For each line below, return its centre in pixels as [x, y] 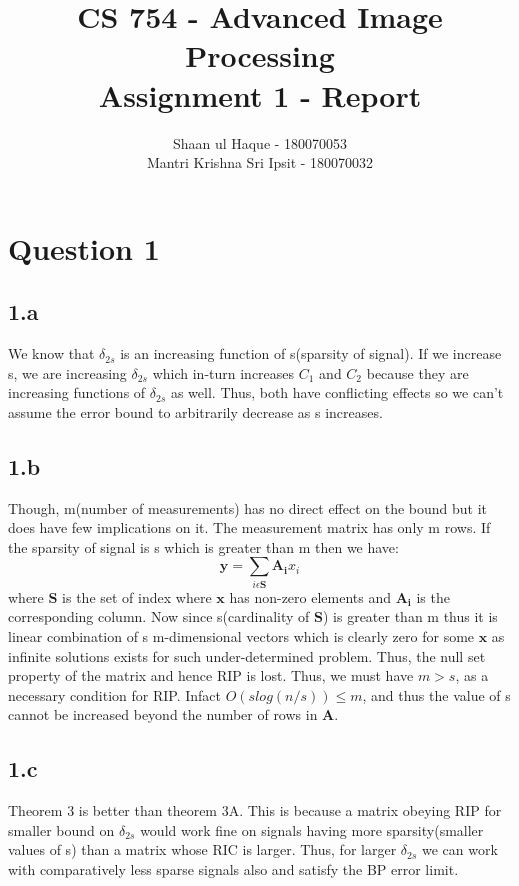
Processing [260, 55]
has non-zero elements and [310, 596]
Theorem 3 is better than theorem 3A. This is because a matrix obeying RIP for [255, 810]
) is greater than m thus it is [410, 616]
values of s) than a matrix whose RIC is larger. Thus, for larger [202, 849]
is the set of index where [137, 596]
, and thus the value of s [436, 694]
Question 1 [84, 247]
